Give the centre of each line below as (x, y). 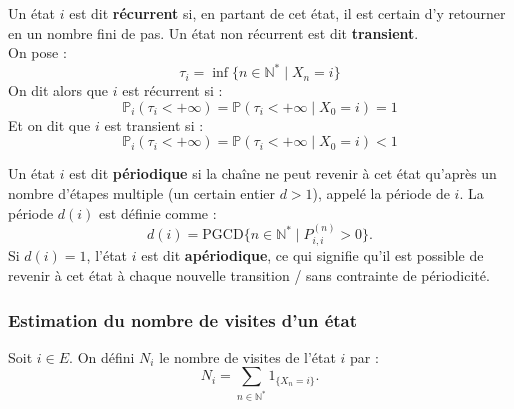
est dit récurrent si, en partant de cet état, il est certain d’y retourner (287, 13)
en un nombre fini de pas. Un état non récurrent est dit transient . (213, 32)
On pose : (37, 52)
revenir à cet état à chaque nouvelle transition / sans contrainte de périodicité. (249, 275)
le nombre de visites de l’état (247, 356)
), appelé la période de (381, 193)
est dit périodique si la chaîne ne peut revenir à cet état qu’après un (283, 173)
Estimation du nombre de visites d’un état (183, 319)
